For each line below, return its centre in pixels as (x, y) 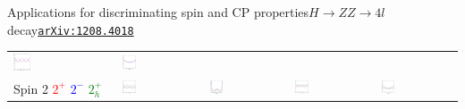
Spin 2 (31, 88)
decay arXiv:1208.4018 (71, 29)
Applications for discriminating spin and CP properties (158, 12)
